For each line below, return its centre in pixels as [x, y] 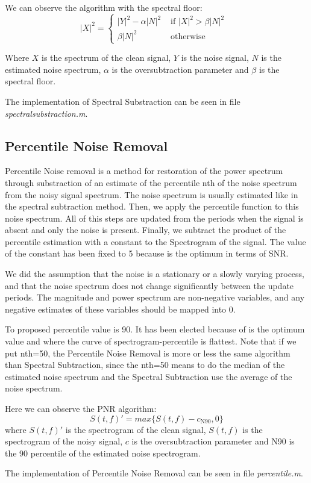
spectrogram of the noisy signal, [64, 441]
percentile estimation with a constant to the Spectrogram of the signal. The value [155, 241]
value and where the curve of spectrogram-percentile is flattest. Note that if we [151, 341]
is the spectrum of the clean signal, [106, 58]
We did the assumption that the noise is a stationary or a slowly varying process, [155, 274]
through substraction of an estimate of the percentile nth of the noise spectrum [151, 182]
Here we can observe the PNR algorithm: [81, 409]
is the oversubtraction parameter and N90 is [213, 441]
